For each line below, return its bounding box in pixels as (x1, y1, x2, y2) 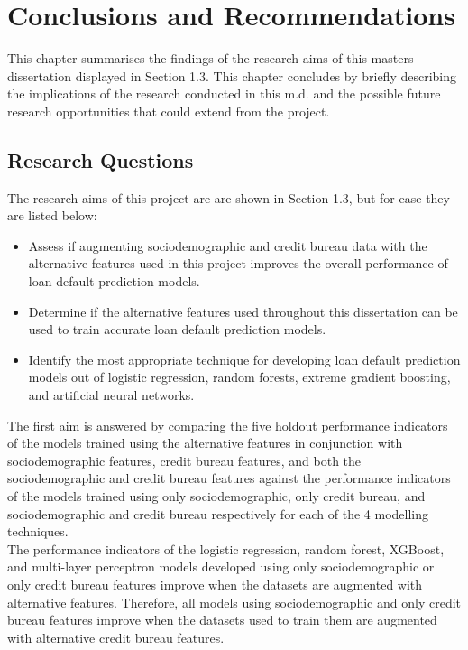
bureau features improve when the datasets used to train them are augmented (7, 610, 437, 629)
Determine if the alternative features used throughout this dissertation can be (28, 302, 458, 320)
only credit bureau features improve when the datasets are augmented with (7, 574, 423, 593)
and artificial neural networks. (28, 385, 195, 404)
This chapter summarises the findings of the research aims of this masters (7, 49, 414, 68)
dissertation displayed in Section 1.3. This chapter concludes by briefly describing (7, 66, 457, 85)
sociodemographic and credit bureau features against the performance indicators (7, 469, 451, 487)
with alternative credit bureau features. (7, 627, 225, 646)
